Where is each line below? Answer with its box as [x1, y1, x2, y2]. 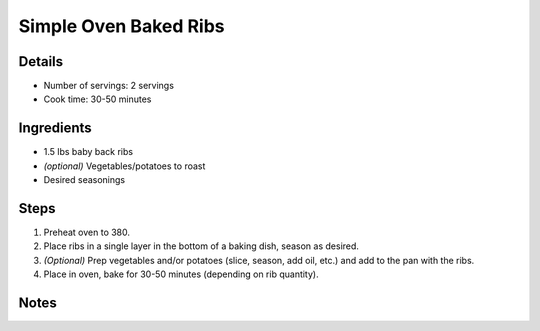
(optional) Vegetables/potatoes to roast [43, 160, 206, 172]
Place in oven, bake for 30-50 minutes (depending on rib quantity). [43, 268, 319, 280]
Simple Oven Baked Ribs [18, 15, 225, 37]
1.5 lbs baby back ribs [43, 146, 134, 158]
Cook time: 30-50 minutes [43, 93, 152, 105]
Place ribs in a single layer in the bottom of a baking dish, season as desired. [43, 240, 360, 252]
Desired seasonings [43, 174, 125, 186]
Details [18, 53, 64, 70]
